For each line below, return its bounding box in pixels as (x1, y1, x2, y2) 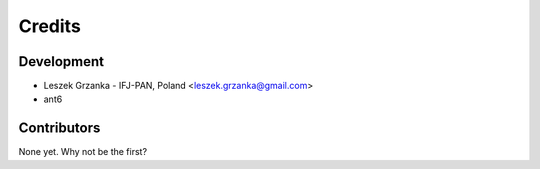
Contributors (18, 120, 101, 137)
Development (18, 53, 105, 70)
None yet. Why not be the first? (18, 146, 148, 158)
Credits (18, 15, 82, 37)
